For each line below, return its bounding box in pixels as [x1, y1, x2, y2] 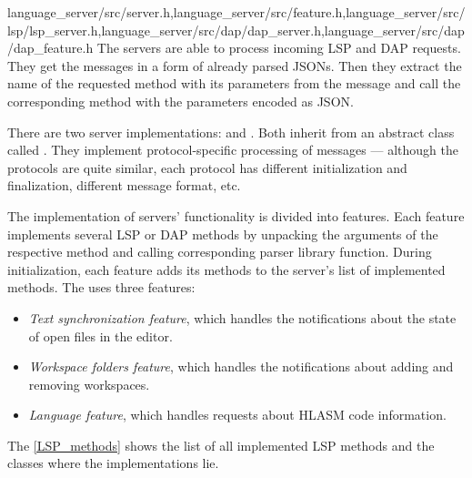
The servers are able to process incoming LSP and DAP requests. [96, 38, 461, 57]
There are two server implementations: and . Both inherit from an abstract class [7, 122, 455, 141]
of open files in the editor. [28, 326, 173, 345]
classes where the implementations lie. [7, 453, 219, 473]
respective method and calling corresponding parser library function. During [7, 242, 432, 261]
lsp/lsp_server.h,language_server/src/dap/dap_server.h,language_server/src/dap [7, 20, 465, 39]
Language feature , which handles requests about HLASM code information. [28, 405, 447, 424]
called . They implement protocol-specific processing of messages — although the [7, 140, 458, 159]
